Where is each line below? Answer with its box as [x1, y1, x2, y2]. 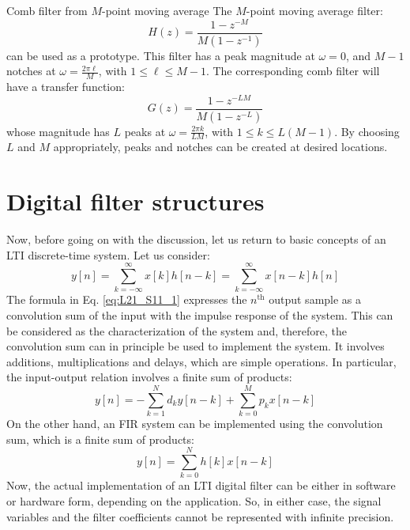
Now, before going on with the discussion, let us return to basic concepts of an [6, 231, 386, 248]
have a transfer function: [6, 78, 125, 94]
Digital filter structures [6, 185, 265, 218]
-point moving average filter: [246, 2, 383, 18]
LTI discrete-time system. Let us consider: [6, 246, 210, 263]
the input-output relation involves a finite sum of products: [6, 369, 292, 385]
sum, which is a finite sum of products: [6, 430, 194, 447]
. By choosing [334, 123, 400, 139]
